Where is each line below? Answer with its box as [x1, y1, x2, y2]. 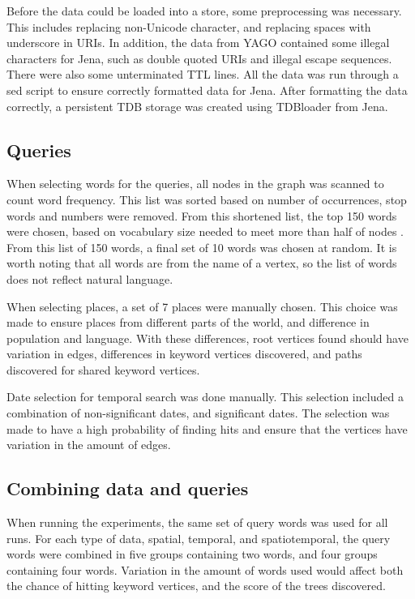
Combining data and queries [6, 476, 249, 501]
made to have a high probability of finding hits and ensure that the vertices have [6, 420, 408, 437]
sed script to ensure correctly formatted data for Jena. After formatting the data [6, 81, 408, 98]
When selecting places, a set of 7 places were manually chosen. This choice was [6, 297, 398, 314]
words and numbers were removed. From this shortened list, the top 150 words [6, 207, 397, 224]
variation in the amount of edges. [6, 436, 171, 453]
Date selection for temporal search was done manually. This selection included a [6, 388, 404, 405]
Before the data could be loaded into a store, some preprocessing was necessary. [6, 2, 402, 19]
